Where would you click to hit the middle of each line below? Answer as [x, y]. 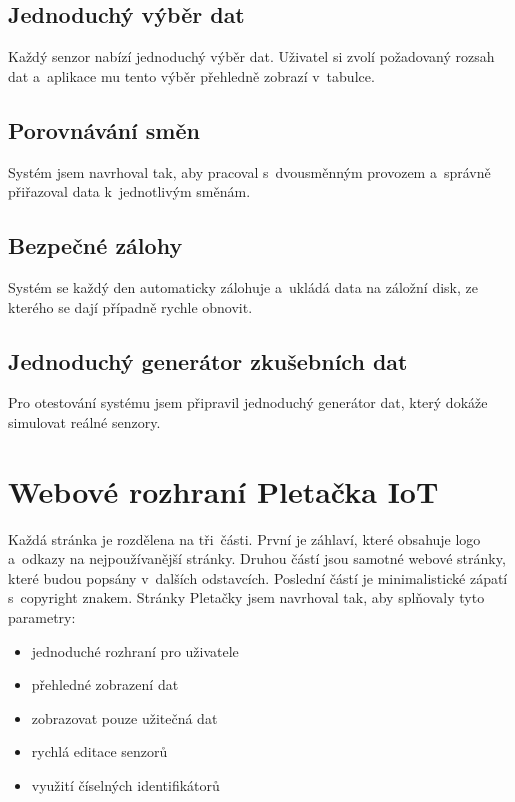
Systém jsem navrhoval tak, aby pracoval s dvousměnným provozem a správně [249, 171]
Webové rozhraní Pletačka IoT [223, 490]
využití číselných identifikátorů [125, 785]
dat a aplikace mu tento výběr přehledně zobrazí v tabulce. [191, 75]
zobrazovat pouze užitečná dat [124, 717]
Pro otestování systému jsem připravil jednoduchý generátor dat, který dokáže [248, 402]
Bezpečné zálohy [95, 245]
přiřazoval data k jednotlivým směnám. [129, 191]
